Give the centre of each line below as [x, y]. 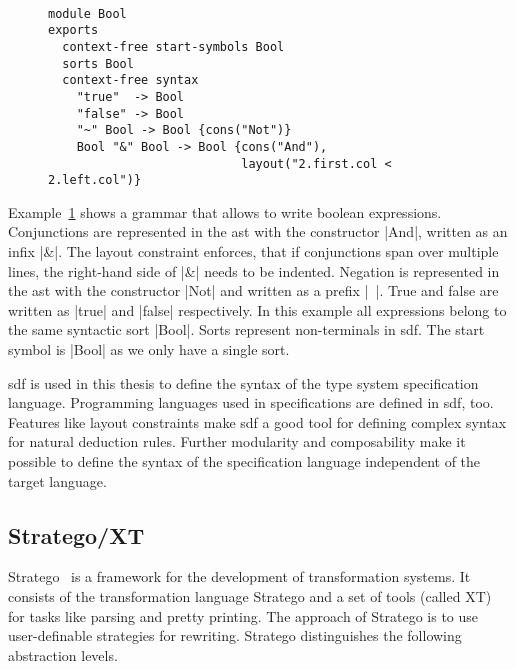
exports [73, 30]
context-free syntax [130, 80]
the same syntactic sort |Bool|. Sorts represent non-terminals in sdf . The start [246, 329]
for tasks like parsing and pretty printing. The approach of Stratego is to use [243, 615]
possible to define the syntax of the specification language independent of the [244, 460]
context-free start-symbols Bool [173, 46]
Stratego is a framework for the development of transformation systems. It [239, 576]
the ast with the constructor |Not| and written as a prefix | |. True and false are [253, 290]
